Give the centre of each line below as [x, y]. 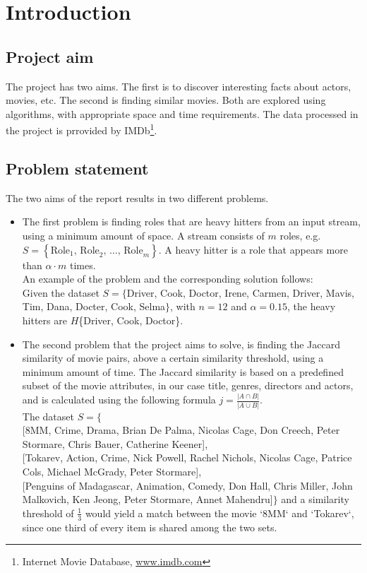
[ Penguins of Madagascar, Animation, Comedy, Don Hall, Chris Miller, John [187, 485]
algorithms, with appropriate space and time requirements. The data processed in [182, 113]
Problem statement [77, 168]
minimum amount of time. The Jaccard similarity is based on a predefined [183, 371]
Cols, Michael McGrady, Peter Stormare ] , [112, 471]
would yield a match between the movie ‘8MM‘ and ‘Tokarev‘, [219, 513]
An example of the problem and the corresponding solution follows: [168, 279]
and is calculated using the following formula [119, 400]
